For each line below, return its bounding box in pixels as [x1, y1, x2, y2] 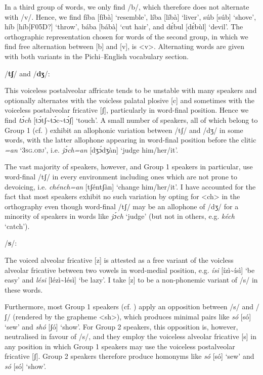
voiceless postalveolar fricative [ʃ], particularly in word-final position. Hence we [5, 105, 249, 115]
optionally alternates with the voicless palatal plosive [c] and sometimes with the [5, 95, 254, 105]
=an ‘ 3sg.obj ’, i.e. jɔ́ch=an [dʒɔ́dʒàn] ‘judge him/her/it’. [5, 144, 179, 155]
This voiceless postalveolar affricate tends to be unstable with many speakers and [5, 85, 257, 96]
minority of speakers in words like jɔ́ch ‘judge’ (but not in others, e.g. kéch [5, 211, 235, 221]
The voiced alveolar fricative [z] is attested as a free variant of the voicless [5, 255, 234, 265]
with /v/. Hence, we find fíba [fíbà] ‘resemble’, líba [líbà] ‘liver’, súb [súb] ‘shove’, [5, 11, 256, 22]
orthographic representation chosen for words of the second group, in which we [5, 31, 248, 41]
